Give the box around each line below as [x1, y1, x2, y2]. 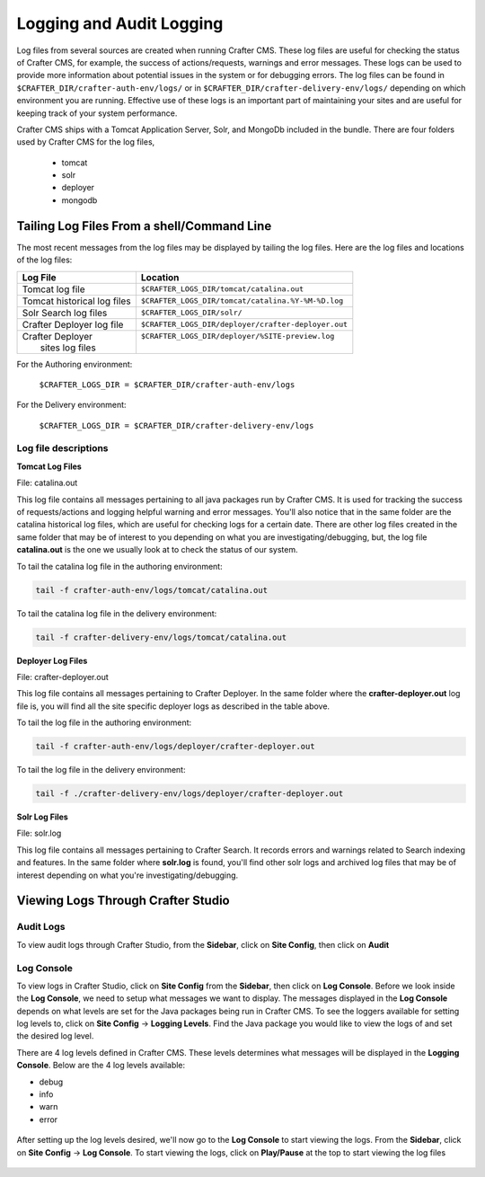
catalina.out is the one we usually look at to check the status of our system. [16, 544, 298, 555]
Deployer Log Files [16, 655, 88, 666]
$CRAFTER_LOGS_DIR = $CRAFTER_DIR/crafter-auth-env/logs [39, 379, 295, 390]
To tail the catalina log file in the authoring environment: [16, 561, 224, 571]
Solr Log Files [16, 811, 69, 822]
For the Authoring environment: [16, 358, 133, 369]
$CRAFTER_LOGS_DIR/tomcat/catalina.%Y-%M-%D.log [140, 296, 344, 305]
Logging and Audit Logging [16, 13, 224, 33]
